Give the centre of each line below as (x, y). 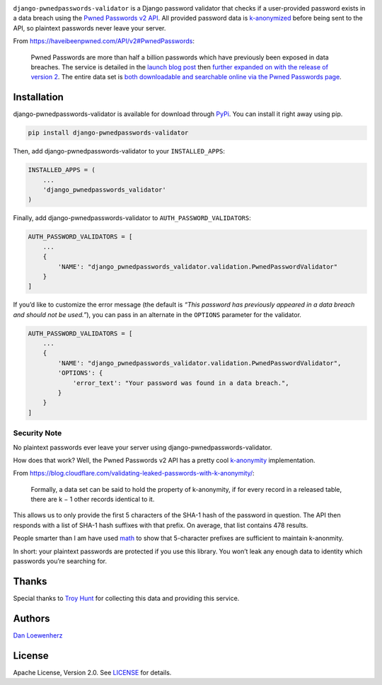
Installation (38, 97)
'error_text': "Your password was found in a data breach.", (181, 383)
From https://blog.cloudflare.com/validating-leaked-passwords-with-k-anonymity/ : (134, 473)
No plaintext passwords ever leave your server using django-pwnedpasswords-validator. (143, 447)
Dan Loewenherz (38, 635)
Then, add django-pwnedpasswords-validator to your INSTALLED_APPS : (119, 151)
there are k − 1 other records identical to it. (93, 500)
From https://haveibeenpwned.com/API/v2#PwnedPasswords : (104, 41)
